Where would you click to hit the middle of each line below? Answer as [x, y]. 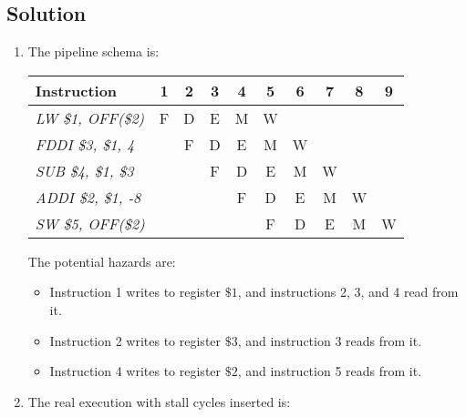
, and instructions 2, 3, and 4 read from [348, 292]
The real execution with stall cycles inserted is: [159, 401]
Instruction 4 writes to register [135, 371]
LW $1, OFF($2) [90, 117]
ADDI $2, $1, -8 [88, 197]
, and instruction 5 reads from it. [330, 371]
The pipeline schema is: [93, 51]
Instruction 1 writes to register [135, 292]
